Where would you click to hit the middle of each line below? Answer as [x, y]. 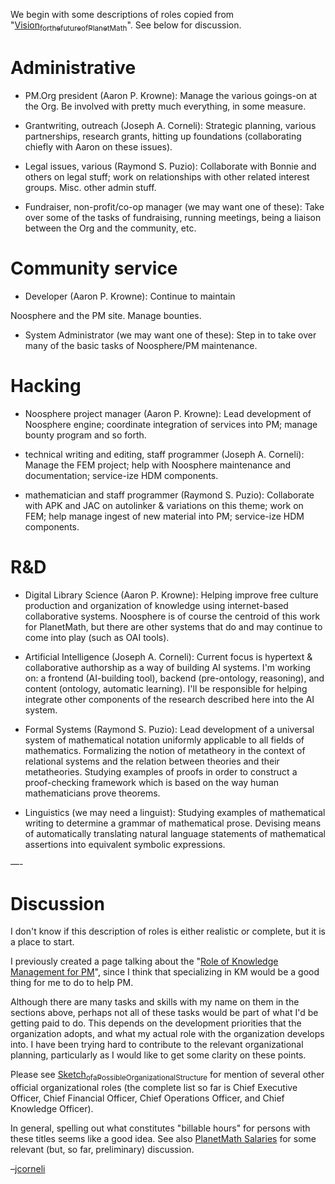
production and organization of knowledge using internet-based [156, 605]
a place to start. [42, 942]
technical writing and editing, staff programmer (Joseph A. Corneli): [164, 454]
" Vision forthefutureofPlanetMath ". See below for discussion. [126, 26]
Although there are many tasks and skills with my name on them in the [155, 1002]
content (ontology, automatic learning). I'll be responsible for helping [166, 688]
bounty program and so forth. [85, 435]
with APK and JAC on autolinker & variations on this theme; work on [164, 505]
